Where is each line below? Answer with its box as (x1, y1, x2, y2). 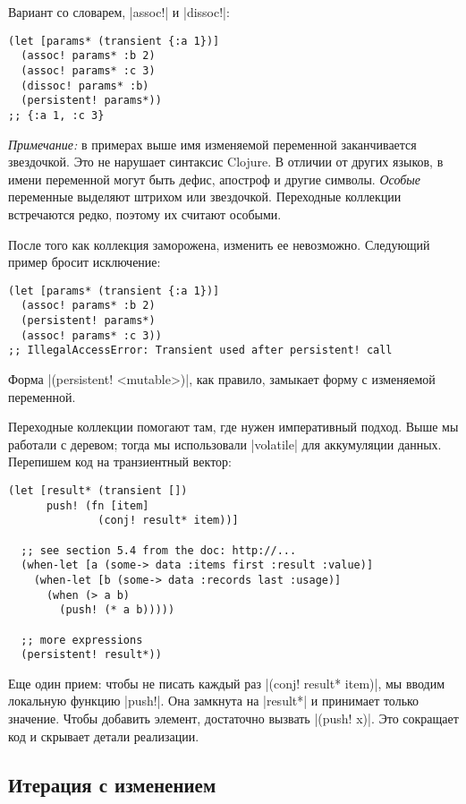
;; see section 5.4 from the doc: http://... (21, 543, 297, 557)
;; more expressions (21, 633, 143, 646)
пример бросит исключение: (8, 252, 161, 271)
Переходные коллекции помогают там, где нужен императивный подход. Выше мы (8, 417, 459, 436)
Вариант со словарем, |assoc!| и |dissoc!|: (8, 3, 230, 21)
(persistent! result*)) (21, 648, 162, 662)
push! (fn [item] (46, 499, 149, 512)
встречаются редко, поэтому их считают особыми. (8, 204, 282, 223)
